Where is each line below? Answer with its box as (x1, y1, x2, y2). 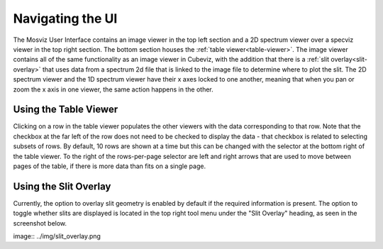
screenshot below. (13, 218, 67, 227)
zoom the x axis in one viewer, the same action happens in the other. (13, 85, 213, 94)
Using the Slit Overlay (13, 180, 111, 192)
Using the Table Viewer (13, 104, 118, 116)
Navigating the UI (13, 11, 118, 26)
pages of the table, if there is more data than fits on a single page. (13, 162, 206, 170)
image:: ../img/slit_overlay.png (13, 232, 101, 240)
